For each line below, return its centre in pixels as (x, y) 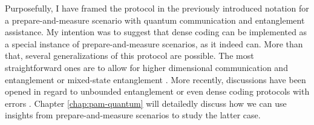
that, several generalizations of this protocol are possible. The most (129, 56)
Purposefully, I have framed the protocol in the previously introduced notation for (157, 8)
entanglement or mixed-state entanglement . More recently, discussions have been (155, 79)
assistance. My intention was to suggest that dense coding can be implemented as (156, 32)
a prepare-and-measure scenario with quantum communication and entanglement (155, 20)
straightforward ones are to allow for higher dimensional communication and (146, 67)
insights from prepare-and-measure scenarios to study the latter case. (133, 115)
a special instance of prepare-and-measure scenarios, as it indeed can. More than (154, 43)
